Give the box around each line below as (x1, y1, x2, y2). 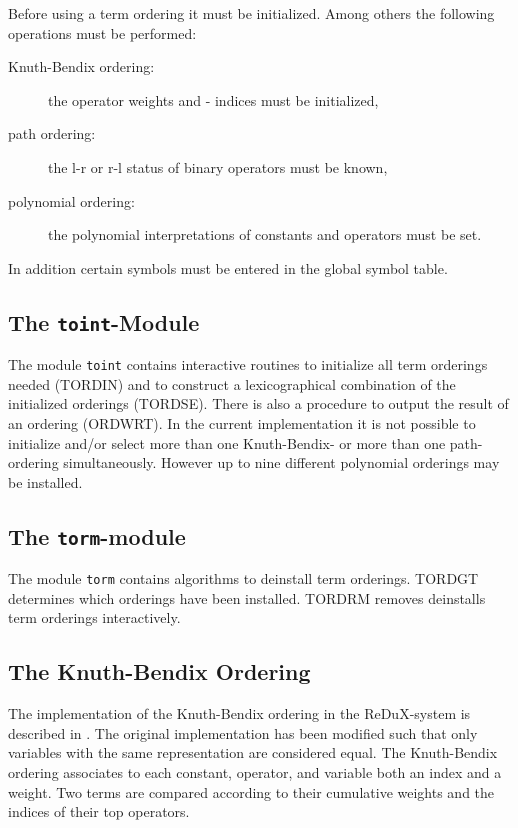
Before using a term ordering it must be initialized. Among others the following (8, 3, 495, 23)
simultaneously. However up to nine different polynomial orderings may (63, 452, 500, 473)
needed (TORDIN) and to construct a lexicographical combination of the (8, 373, 456, 394)
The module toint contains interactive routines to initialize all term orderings (8, 354, 488, 375)
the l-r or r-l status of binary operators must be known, (48, 156, 388, 177)
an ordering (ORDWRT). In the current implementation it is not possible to (8, 412, 476, 433)
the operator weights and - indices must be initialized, (48, 89, 379, 110)
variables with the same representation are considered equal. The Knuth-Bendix (8, 742, 498, 763)
